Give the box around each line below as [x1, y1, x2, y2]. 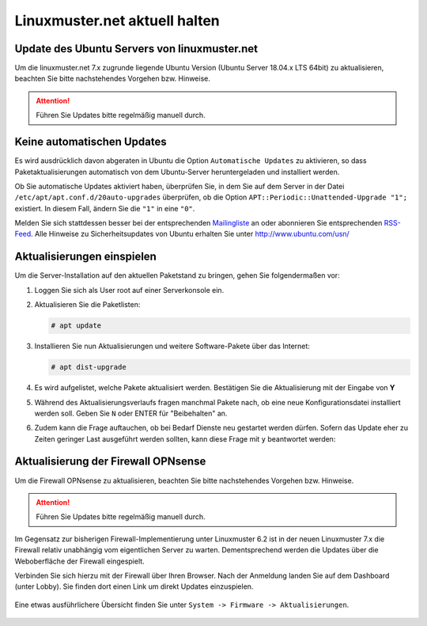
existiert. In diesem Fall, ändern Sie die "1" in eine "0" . [14, 203, 195, 213]
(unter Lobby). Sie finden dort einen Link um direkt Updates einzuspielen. [14, 582, 254, 591]
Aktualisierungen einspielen [14, 250, 157, 264]
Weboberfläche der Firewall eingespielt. [14, 556, 145, 566]
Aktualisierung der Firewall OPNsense [14, 455, 206, 469]
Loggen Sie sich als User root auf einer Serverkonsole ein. [34, 285, 225, 294]
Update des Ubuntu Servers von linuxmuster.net [14, 42, 259, 55]
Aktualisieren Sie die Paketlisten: [34, 300, 141, 309]
